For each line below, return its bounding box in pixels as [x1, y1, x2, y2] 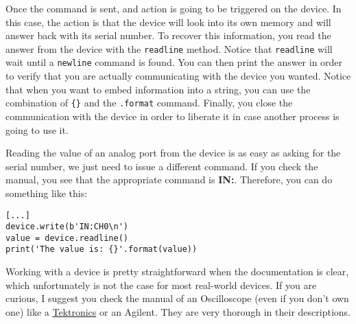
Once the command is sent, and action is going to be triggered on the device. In [5, 1, 342, 15]
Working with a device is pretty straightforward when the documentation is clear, [5, 264, 349, 279]
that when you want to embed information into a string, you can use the [5, 82, 311, 96]
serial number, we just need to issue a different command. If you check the [5, 159, 318, 173]
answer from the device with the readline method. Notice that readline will [5, 41, 333, 56]
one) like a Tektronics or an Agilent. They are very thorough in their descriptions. [5, 304, 351, 319]
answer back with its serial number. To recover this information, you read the [5, 28, 331, 43]
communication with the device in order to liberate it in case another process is [5, 108, 340, 123]
